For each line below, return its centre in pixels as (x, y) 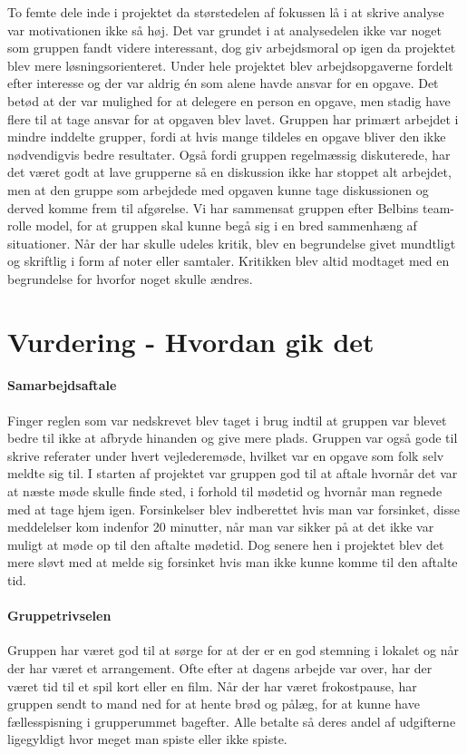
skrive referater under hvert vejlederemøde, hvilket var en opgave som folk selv (226, 455)
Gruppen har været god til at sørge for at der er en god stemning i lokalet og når (233, 650)
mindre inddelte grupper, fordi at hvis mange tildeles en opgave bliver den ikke (227, 137)
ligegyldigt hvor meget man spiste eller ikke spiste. (147, 739)
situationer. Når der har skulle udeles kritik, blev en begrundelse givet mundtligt (232, 243)
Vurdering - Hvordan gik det (191, 341)
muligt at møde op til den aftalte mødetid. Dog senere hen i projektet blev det (226, 544)
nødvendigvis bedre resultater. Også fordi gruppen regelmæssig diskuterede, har (229, 154)
